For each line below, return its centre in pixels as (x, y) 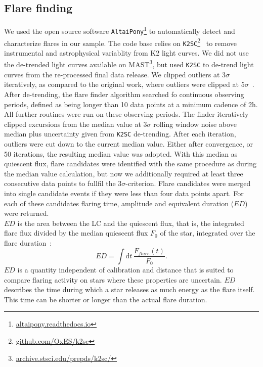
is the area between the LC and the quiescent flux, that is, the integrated (131, 223)
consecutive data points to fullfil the (60, 183)
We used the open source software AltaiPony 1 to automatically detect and (120, 30)
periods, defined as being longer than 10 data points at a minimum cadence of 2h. (131, 104)
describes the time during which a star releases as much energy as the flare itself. (129, 289)
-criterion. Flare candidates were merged (188, 183)
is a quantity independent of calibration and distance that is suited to (125, 269)
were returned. (27, 213)
